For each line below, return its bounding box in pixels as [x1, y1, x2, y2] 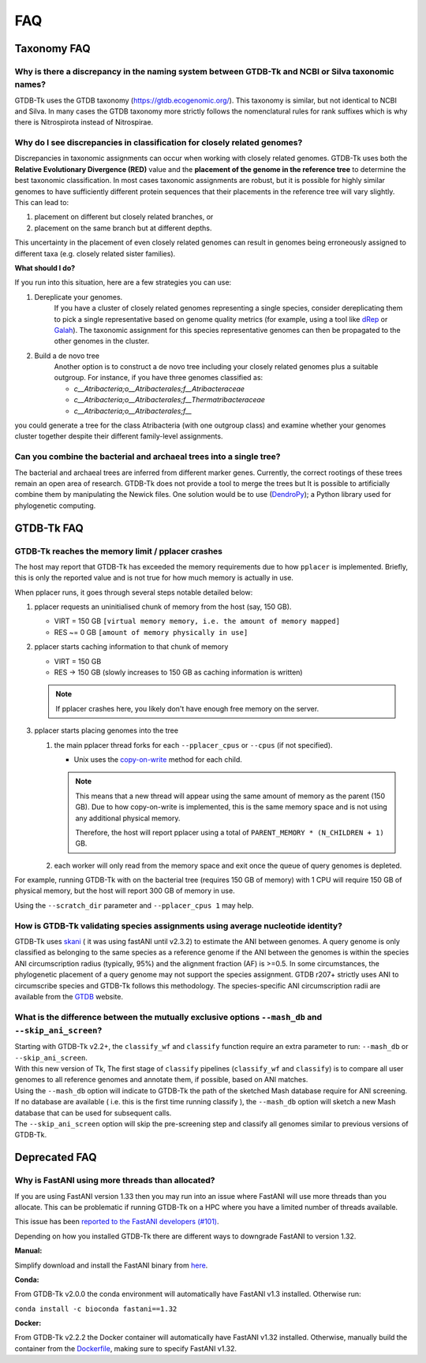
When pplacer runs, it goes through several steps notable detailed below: [14, 588, 253, 597]
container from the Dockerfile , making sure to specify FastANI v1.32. [14, 1343, 237, 1353]
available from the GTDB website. [14, 991, 124, 1001]
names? [14, 79, 47, 90]
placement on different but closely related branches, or [34, 212, 214, 222]
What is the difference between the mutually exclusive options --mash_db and [14, 1011, 323, 1022]
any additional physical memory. [75, 813, 181, 823]
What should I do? [14, 263, 76, 272]
